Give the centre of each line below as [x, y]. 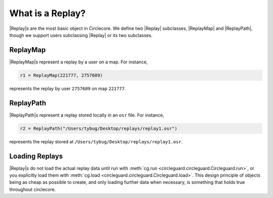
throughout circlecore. [33, 189]
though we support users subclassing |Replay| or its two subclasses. [81, 35]
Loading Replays [36, 156]
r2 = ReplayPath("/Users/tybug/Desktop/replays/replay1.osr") [99, 128]
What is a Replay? [48, 13]
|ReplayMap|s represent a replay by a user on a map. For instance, [79, 62]
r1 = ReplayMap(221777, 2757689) [61, 75]
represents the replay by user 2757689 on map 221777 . [68, 88]
